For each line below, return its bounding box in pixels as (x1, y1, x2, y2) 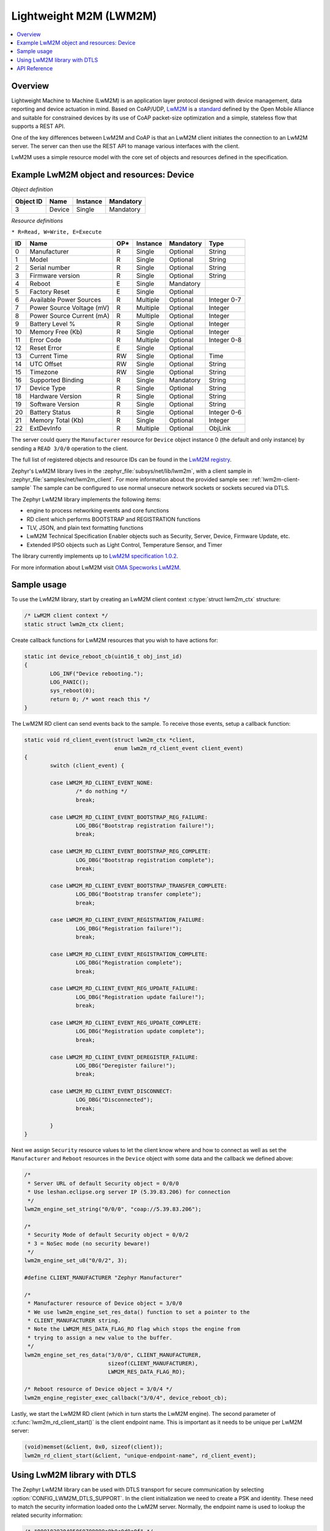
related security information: (11, 1511, 82, 1519)
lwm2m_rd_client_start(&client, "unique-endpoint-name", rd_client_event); (24, 1452, 257, 1459)
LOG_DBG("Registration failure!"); (75, 925, 183, 932)
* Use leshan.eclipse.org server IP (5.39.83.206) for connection (28, 1189, 231, 1195)
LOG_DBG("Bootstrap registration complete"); (75, 856, 215, 863)
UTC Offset (29, 360, 62, 369)
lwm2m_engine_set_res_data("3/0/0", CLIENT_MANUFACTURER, (24, 1351, 202, 1358)
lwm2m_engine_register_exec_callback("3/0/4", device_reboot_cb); (24, 1394, 227, 1401)
